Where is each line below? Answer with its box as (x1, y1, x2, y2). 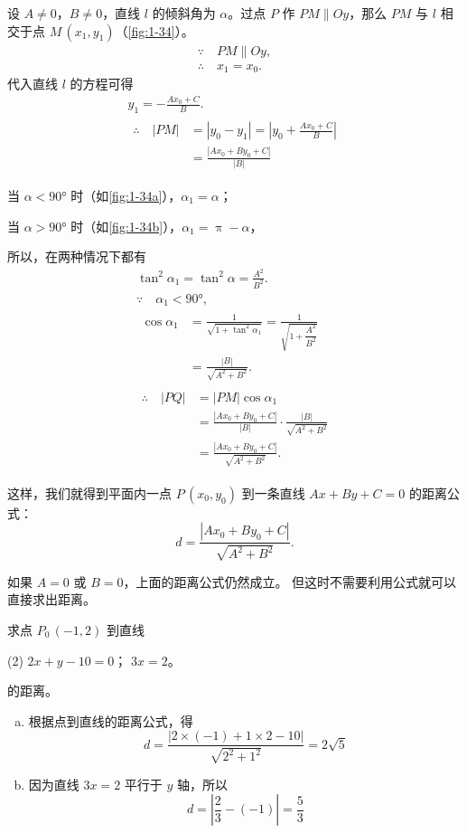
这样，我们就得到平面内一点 (7, 483, 172, 502)
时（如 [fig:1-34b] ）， (70, 216, 182, 235)
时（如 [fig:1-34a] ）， (70, 185, 182, 204)
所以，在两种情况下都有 (7, 247, 146, 266)
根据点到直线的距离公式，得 (28, 711, 193, 730)
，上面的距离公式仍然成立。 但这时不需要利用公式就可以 (123, 572, 457, 591)
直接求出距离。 (7, 590, 96, 609)
